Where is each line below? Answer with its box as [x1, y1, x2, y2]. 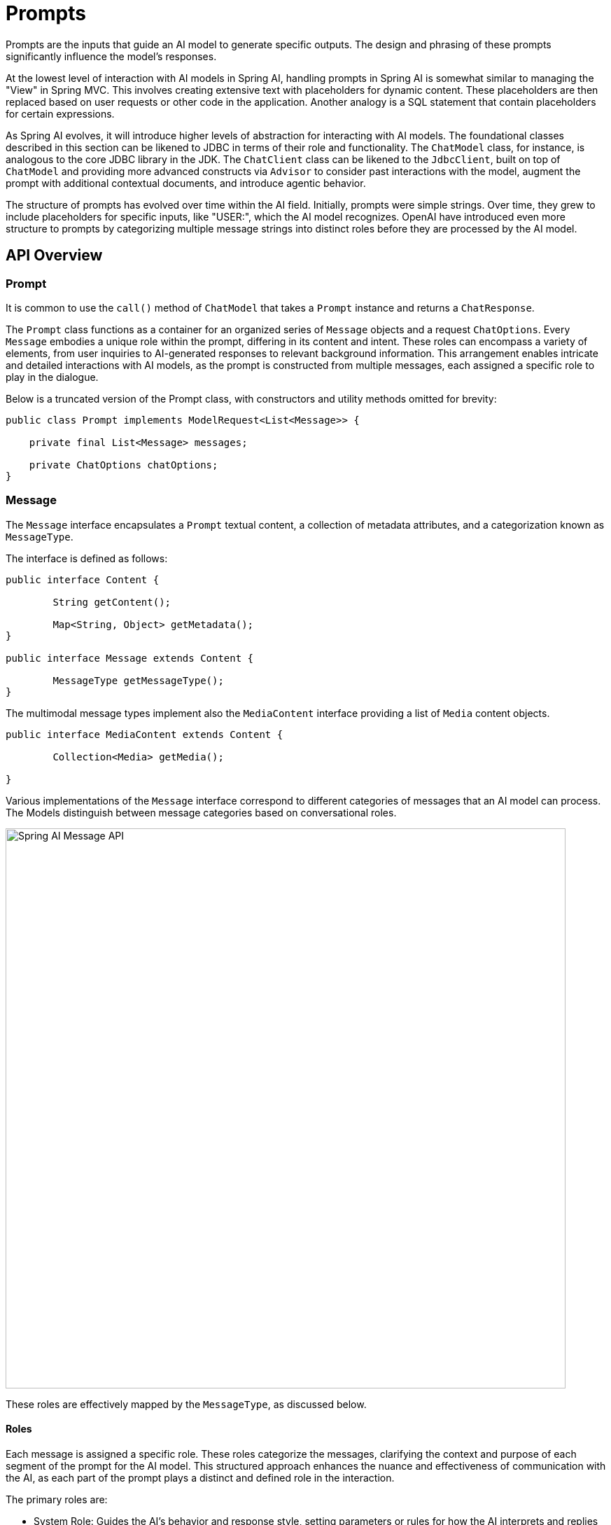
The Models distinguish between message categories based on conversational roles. [6, 806, 397, 819]
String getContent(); [52, 596, 171, 608]
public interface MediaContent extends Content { [6, 728, 283, 740]
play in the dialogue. [6, 370, 99, 383]
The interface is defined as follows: [6, 552, 168, 564]
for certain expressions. [6, 107, 115, 120]
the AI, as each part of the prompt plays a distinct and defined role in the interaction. [6, 1471, 395, 1484]
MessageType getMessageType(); [52, 674, 224, 686]
